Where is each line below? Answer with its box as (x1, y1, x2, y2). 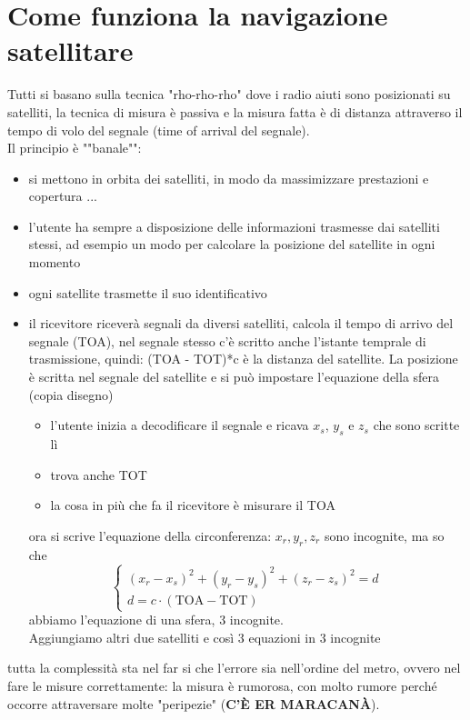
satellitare (7, 32, 134, 69)
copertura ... (28, 186, 97, 205)
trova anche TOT (50, 465, 147, 484)
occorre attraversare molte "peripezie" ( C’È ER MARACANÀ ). (7, 694, 380, 713)
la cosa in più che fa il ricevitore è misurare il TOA (50, 495, 335, 515)
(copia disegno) (28, 385, 114, 404)
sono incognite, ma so (324, 525, 445, 545)
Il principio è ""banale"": (7, 138, 142, 157)
